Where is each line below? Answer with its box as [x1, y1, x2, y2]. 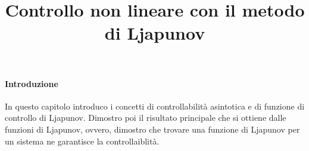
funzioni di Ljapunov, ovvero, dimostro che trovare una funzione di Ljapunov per [5, 123, 300, 135]
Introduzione [5, 77, 58, 89]
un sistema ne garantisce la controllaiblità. [5, 134, 160, 147]
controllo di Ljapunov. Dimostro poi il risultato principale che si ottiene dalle [5, 111, 286, 124]
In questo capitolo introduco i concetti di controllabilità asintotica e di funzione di [5, 99, 305, 112]
